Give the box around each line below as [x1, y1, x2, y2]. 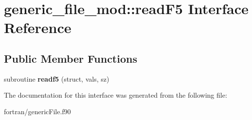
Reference [4, 17, 72, 37]
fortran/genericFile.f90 [4, 106, 71, 116]
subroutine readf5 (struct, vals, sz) [4, 73, 109, 84]
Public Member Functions [4, 51, 137, 66]
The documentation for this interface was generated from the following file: [4, 90, 227, 100]
